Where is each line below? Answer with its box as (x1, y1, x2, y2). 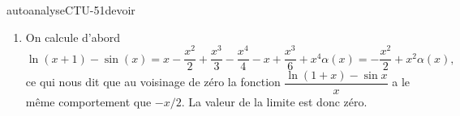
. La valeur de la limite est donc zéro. (181, 93, 368, 110)
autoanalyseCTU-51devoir (6, 2, 135, 18)
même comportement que (25, 93, 152, 110)
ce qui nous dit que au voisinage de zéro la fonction (25, 73, 281, 90)
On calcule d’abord (25, 28, 121, 45)
